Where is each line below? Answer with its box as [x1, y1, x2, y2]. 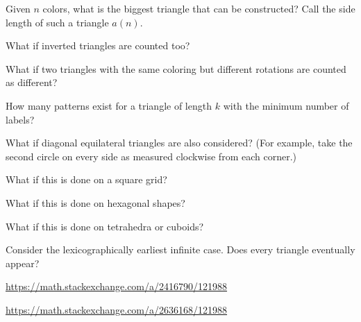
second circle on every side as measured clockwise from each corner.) [6, 149, 296, 163]
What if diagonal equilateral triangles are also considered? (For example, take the [6, 135, 353, 150]
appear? [6, 255, 40, 270]
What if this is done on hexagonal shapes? [6, 195, 185, 210]
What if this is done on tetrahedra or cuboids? [6, 219, 204, 233]
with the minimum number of [223, 98, 349, 112]
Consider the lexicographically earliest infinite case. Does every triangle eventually [6, 242, 355, 257]
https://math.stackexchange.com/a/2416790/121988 [6, 279, 228, 294]
